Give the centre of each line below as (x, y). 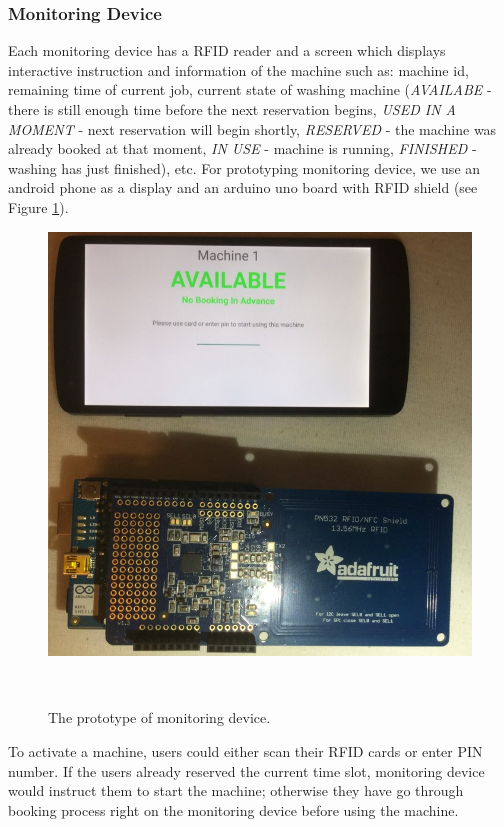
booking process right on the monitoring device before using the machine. (233, 809)
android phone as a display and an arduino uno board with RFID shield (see (243, 187)
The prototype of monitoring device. (159, 717)
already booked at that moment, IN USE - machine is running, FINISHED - (242, 148)
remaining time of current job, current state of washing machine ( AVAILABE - (250, 89)
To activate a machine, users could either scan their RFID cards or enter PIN (245, 750)
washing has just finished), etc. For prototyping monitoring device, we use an (244, 167)
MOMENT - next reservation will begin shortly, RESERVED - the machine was (252, 128)
